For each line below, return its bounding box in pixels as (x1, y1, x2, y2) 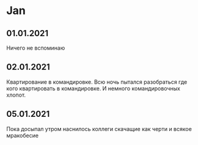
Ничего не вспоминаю (6, 44, 65, 51)
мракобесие (6, 132, 38, 139)
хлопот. (6, 91, 26, 99)
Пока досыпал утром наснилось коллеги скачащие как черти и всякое (6, 125, 193, 132)
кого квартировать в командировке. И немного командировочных (6, 84, 180, 92)
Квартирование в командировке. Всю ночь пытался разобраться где (6, 78, 188, 86)
